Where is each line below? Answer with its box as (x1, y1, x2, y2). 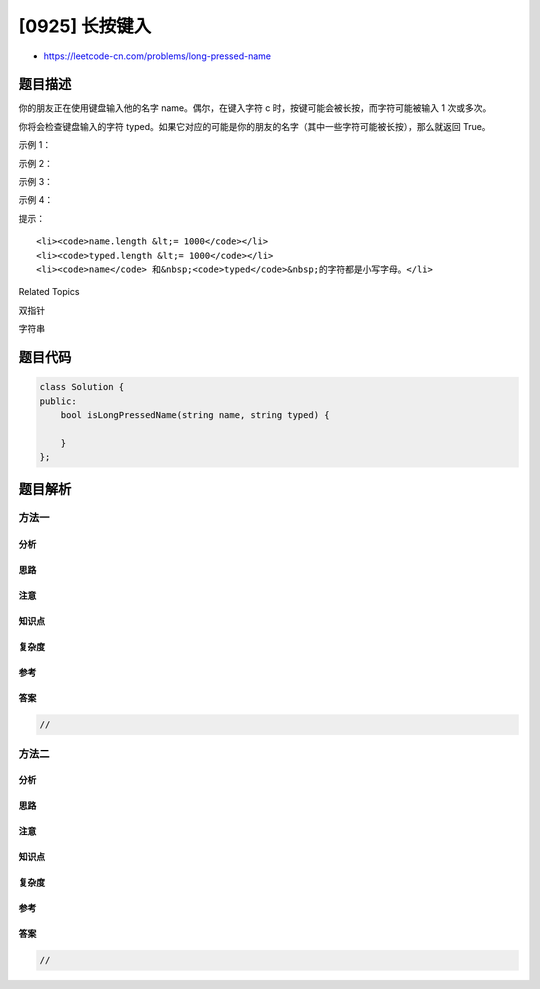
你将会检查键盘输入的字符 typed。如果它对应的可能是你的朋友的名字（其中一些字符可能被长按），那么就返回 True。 (18, 120, 491, 132)
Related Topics (18, 286, 80, 298)
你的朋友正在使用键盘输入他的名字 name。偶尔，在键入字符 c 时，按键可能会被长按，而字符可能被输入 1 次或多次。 (18, 102, 492, 114)
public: (39, 395, 77, 407)
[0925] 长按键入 (18, 15, 152, 37)
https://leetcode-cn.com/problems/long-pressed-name (43, 50, 272, 62)
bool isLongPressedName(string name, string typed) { (60, 409, 330, 420)
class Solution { (39, 381, 125, 393)
